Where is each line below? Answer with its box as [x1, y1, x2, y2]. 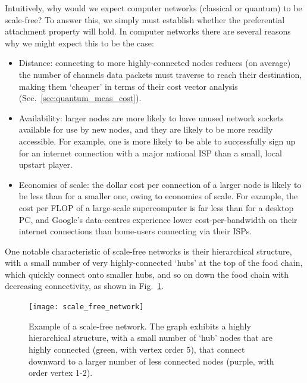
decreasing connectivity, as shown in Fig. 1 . [5, 280, 164, 292]
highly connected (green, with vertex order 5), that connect [29, 343, 245, 355]
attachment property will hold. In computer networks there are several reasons [5, 25, 291, 37]
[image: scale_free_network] [29, 303, 144, 312]
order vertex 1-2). [29, 366, 93, 379]
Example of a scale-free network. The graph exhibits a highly [29, 319, 251, 332]
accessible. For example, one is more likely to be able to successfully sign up [18, 134, 296, 147]
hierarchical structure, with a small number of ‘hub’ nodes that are [29, 331, 272, 344]
